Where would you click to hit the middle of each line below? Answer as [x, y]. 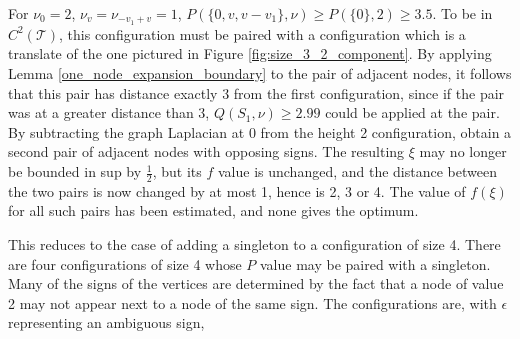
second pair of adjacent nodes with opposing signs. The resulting [206, 151]
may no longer [463, 151]
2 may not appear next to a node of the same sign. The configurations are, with [252, 302]
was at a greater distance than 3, [109, 112]
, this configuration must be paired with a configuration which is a [262, 33]
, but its [177, 171]
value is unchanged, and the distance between [357, 171]
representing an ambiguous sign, [106, 322]
